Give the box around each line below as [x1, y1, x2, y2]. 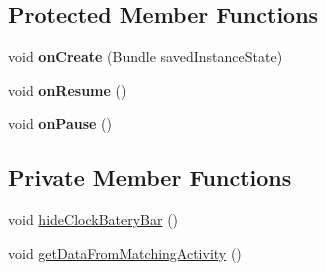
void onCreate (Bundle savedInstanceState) [8, 46, 283, 67]
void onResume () [8, 79, 127, 100]
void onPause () [8, 113, 112, 134]
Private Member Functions [8, 162, 292, 193]
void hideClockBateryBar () [8, 209, 179, 230]
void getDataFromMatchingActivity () [8, 242, 242, 263]
